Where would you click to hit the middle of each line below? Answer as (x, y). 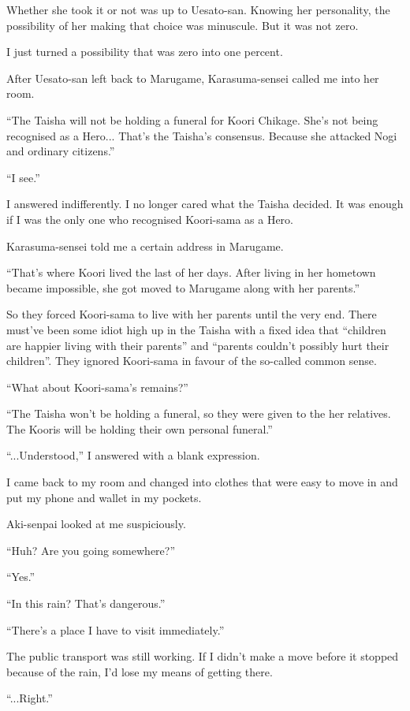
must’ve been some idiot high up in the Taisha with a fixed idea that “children (196, 329)
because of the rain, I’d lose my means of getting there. (140, 671)
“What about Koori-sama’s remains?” (97, 387)
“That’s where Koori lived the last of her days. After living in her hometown (191, 272)
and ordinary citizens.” (61, 151)
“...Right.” (30, 698)
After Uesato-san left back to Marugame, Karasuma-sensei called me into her (193, 78)
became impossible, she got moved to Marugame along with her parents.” (183, 287)
